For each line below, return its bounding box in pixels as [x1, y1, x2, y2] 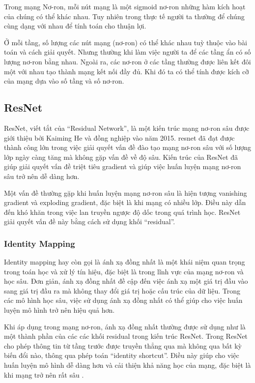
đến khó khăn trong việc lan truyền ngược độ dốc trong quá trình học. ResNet [4, 206, 241, 217]
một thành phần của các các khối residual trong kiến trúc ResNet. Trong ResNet [4, 331, 248, 341]
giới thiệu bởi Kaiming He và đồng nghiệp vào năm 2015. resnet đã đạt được [4, 132, 235, 143]
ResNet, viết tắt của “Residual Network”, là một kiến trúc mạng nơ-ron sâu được [4, 122, 250, 133]
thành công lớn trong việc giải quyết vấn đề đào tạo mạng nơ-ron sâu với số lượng [4, 142, 252, 152]
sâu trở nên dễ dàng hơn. [4, 171, 80, 181]
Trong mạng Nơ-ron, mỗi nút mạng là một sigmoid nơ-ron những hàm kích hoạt [4, 1, 246, 11]
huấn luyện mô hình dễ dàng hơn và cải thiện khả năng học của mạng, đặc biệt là [4, 360, 251, 370]
